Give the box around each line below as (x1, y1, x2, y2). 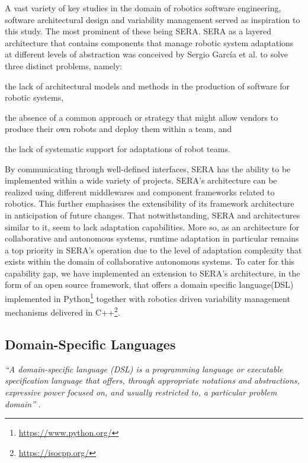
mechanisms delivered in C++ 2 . (5, 304, 120, 318)
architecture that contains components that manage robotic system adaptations (5, 36, 294, 49)
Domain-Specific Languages (5, 335, 176, 353)
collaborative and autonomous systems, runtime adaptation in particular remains (5, 232, 299, 245)
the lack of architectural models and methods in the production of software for (5, 79, 290, 92)
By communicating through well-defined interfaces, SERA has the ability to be (5, 162, 291, 175)
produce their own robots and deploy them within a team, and (5, 123, 232, 135)
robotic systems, (5, 91, 64, 104)
